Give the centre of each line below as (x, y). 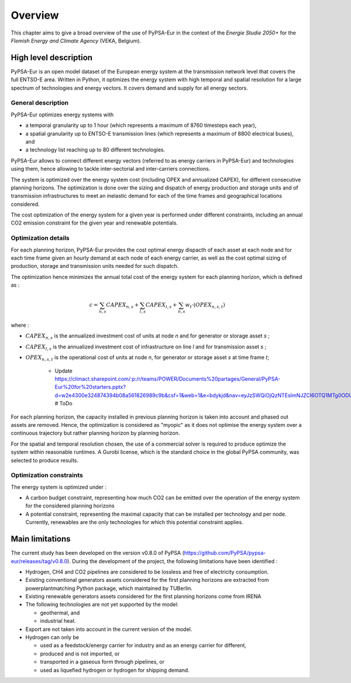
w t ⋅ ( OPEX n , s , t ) (205, 306)
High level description (52, 58)
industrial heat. (58, 621)
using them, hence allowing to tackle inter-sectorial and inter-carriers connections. (111, 169)
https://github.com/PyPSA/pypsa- (225, 553)
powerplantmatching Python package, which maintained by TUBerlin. (109, 588)
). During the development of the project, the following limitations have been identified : (173, 561)
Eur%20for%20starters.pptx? (90, 387)
